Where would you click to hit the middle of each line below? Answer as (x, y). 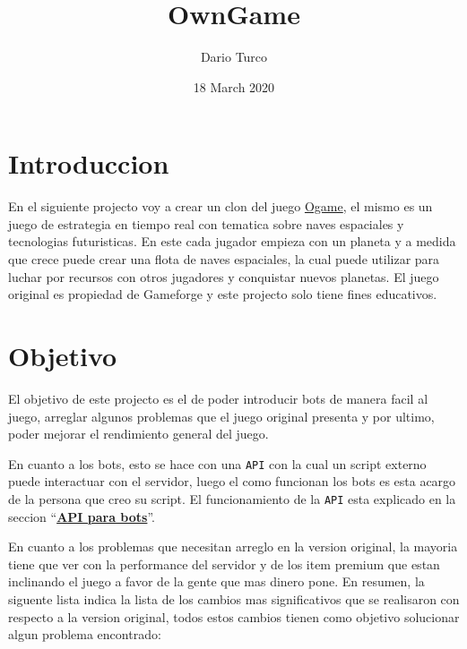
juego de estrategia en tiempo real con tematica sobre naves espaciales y (206, 223)
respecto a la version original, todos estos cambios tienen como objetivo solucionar (234, 616)
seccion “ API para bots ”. (82, 516)
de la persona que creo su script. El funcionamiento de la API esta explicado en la (232, 498)
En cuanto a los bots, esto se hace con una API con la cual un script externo (217, 463)
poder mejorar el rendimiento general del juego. (138, 434)
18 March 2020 (234, 86)
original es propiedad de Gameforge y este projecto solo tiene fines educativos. (223, 294)
